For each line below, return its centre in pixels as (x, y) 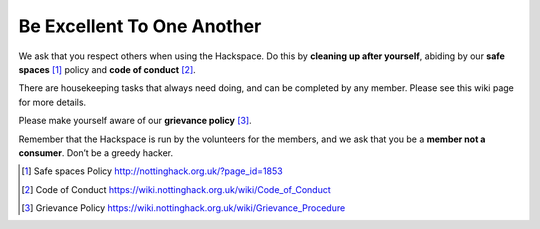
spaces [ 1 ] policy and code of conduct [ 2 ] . (107, 69)
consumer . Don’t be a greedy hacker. (96, 152)
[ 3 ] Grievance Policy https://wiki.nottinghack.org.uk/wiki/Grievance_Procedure (183, 208)
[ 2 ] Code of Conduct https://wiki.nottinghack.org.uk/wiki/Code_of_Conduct (176, 189)
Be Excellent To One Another (140, 26)
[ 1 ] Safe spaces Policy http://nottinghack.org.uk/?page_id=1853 (152, 171)
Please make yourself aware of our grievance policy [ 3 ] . (135, 121)
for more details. (52, 102)
